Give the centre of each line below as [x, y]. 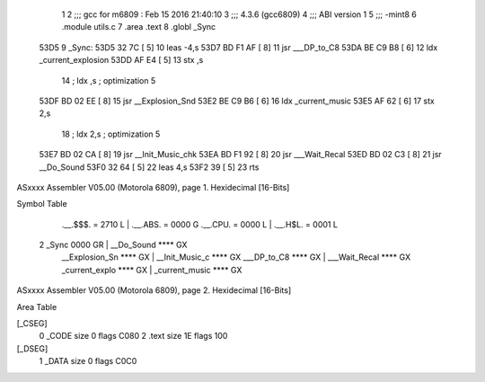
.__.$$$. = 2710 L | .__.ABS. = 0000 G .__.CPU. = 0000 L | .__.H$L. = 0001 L [200, 224]
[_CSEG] [32, 324]
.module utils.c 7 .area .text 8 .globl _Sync [139, 27]
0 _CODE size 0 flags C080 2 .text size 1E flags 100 [133, 336]
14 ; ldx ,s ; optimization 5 [109, 80]
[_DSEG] [32, 348]
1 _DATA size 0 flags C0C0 [88, 361]
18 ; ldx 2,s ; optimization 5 [111, 134]
